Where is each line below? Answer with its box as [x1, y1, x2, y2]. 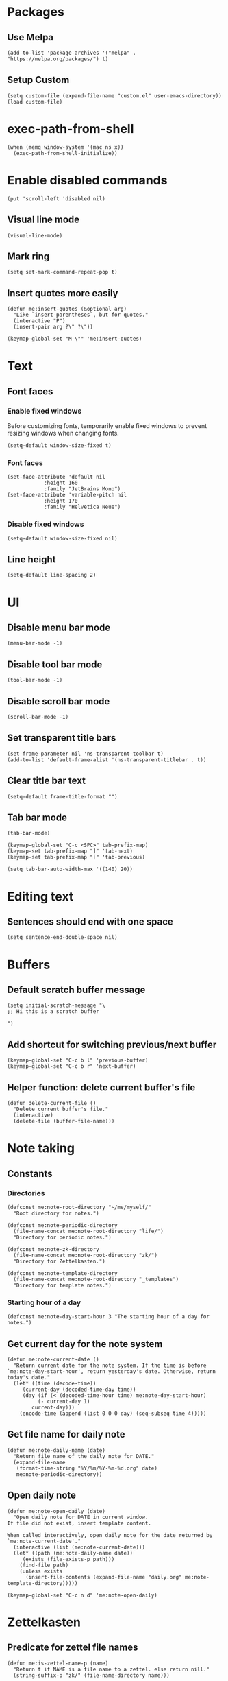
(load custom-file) [7, 98, 63, 105]
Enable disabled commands [7, 172, 168, 188]
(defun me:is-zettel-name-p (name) [7, 1660, 109, 1667]
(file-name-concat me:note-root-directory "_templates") [13, 1276, 179, 1283]
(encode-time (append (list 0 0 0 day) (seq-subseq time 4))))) [19, 1410, 207, 1417]
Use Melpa [7, 32, 54, 43]
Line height [7, 553, 56, 565]
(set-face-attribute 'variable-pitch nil [7, 492, 127, 499]
